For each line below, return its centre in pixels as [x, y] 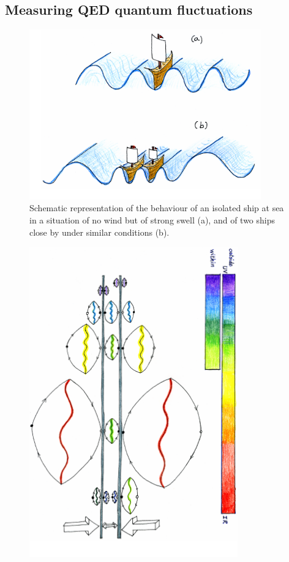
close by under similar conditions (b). [99, 232]
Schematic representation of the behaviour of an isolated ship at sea [157, 208]
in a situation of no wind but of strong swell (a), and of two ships [152, 220]
